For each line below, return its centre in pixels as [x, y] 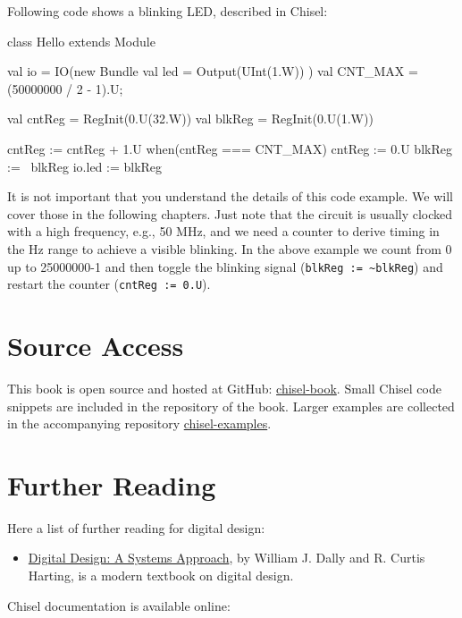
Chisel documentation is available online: [119, 605]
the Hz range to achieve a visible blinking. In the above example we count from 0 [230, 248]
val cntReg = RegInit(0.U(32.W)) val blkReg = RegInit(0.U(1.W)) [190, 119]
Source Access [96, 346]
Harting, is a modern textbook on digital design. [161, 576]
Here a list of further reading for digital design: [136, 527]
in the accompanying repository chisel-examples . [139, 423]
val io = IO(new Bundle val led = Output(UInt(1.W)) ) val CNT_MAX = [213, 71]
